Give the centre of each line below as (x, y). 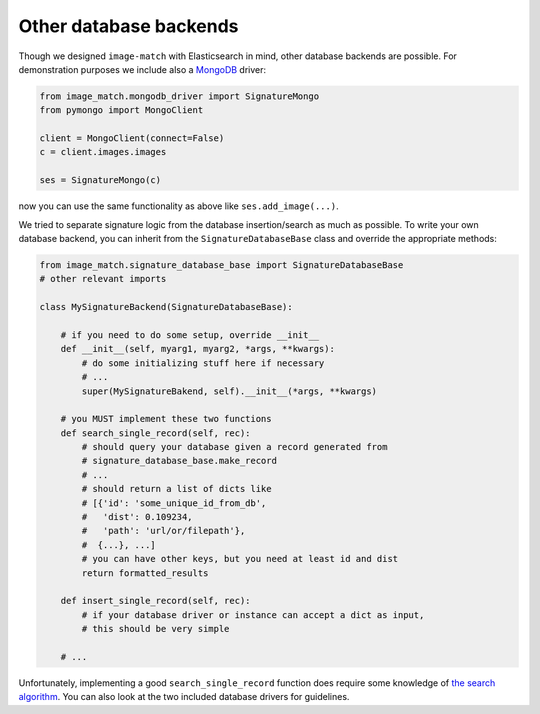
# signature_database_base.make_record (179, 461)
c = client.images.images (103, 152)
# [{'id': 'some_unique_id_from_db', (174, 503)
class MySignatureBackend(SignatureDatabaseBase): (166, 307)
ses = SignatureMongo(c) (100, 180)
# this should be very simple (155, 629)
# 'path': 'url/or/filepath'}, (163, 531)
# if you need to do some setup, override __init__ (190, 334)
